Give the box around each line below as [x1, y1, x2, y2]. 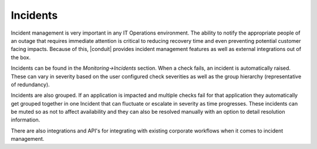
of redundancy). [11, 81, 50, 88]
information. [11, 116, 41, 123]
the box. [11, 53, 31, 61]
